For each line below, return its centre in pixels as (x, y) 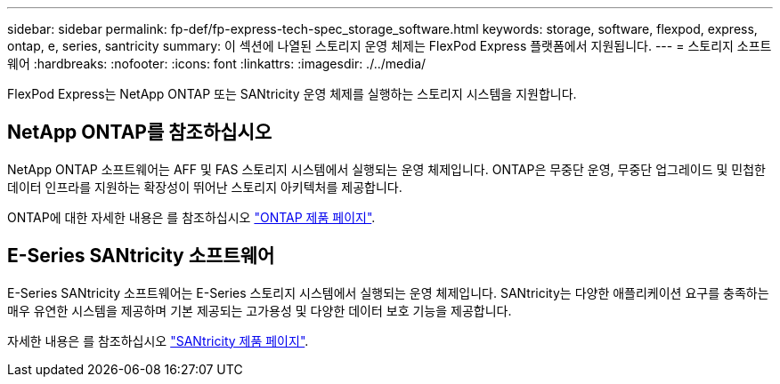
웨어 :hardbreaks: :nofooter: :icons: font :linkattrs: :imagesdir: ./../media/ (217, 64)
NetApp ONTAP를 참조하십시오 (140, 132)
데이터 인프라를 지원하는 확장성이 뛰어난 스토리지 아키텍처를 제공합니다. (205, 187)
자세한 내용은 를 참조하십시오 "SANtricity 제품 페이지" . (158, 340)
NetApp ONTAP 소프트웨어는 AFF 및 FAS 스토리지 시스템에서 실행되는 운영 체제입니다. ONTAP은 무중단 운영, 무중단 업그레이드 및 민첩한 (386, 169)
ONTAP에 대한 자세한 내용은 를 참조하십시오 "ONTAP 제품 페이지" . (191, 217)
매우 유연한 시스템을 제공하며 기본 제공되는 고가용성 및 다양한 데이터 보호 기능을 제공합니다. (260, 310)
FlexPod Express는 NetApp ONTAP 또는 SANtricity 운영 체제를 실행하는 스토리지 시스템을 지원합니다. (292, 94)
